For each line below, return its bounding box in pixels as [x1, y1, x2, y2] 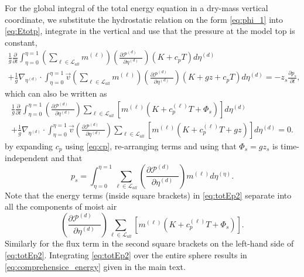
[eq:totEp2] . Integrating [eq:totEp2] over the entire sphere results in [5, 249, 247, 261]
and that [51, 152, 83, 164]
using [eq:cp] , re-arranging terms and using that [65, 139, 237, 152]
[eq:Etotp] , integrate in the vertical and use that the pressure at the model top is [5, 25, 295, 37]
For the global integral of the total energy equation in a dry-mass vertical [5, 2, 268, 13]
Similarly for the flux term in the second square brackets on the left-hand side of [5, 237, 294, 249]
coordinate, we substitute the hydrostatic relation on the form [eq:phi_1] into [5, 13, 283, 25]
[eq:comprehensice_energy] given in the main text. [5, 260, 186, 272]
